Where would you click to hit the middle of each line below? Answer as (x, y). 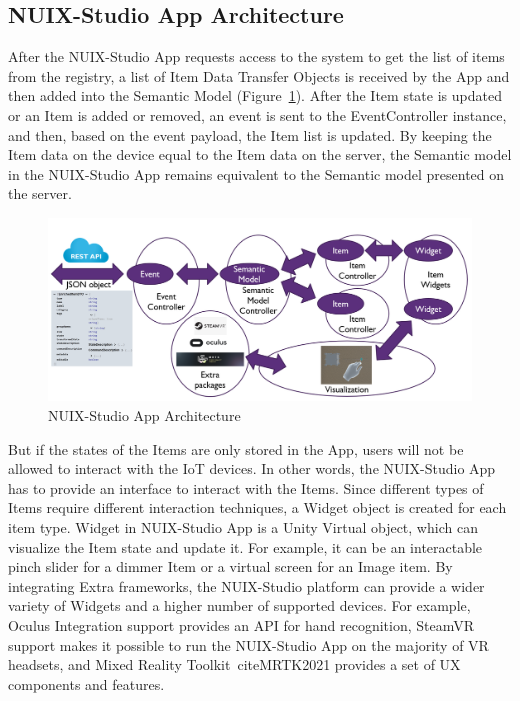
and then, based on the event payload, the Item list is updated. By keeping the (250, 134)
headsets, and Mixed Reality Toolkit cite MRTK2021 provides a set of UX (234, 664)
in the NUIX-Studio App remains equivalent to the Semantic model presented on (256, 173)
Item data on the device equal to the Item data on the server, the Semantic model (260, 154)
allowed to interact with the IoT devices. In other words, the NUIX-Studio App (252, 468)
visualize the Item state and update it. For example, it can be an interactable (245, 546)
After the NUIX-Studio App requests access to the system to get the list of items (256, 56)
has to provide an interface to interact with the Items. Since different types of (246, 487)
